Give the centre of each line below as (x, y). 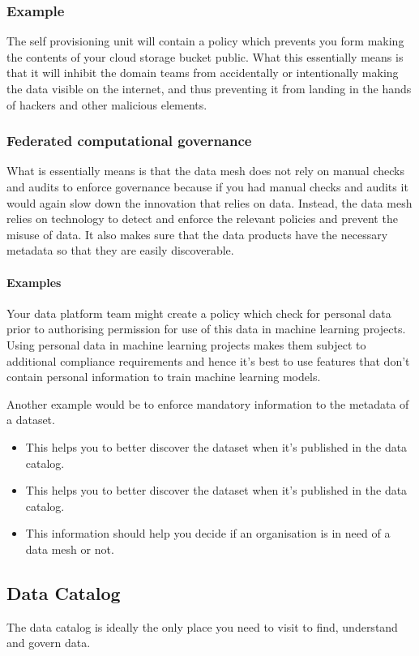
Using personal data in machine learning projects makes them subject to (186, 344)
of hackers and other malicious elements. (107, 104)
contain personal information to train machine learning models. (164, 377)
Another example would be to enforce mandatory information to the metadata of (208, 403)
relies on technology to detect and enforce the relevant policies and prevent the (202, 219)
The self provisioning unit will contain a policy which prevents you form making (205, 41)
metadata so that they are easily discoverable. (120, 250)
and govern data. (49, 643)
